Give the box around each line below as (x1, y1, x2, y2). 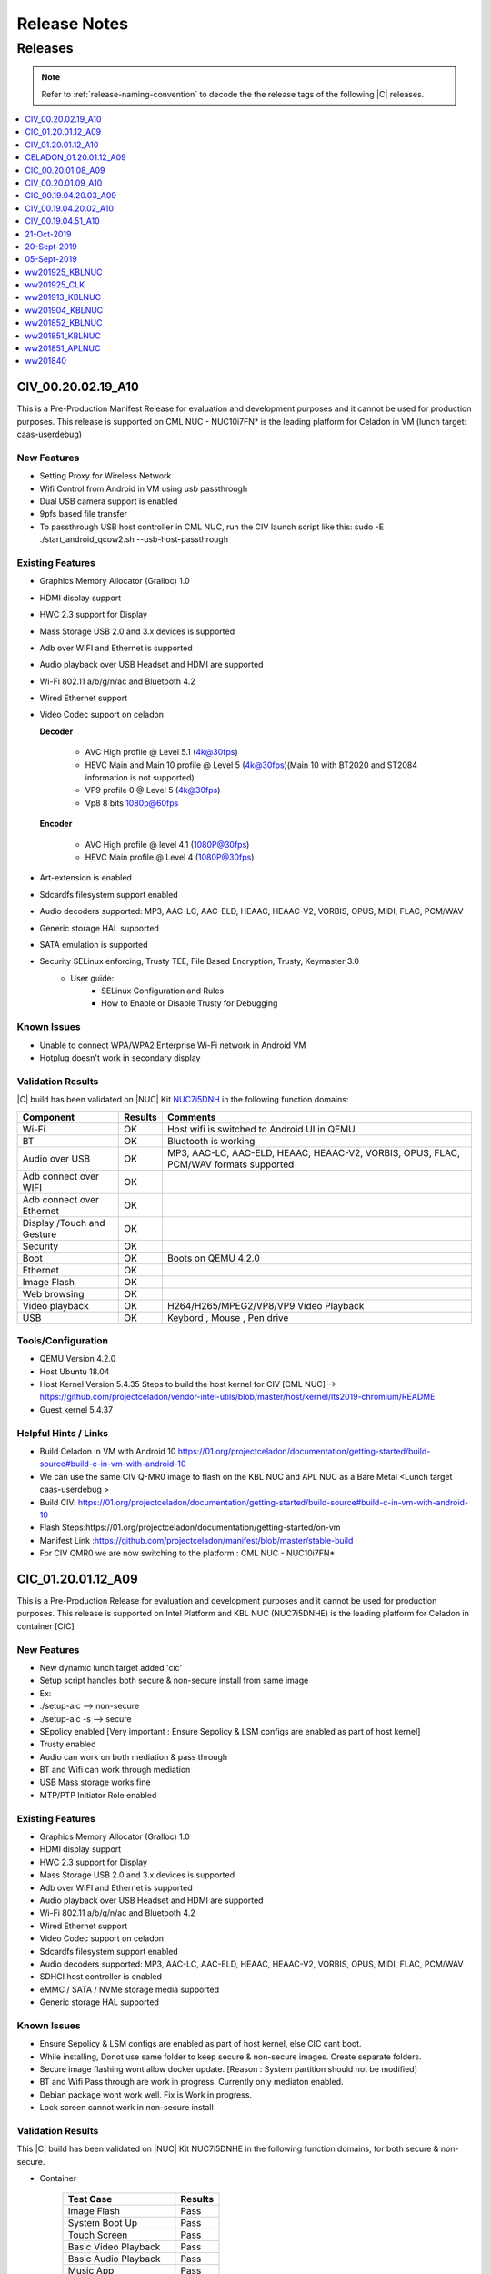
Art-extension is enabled (39, 872, 132, 883)
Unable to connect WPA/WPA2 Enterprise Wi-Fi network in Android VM (39, 1040, 306, 1051)
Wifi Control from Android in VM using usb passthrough (39, 483, 248, 494)
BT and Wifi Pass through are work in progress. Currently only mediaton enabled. (39, 2077, 344, 2088)
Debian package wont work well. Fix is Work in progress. (39, 2088, 253, 2100)
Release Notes (16, 14, 129, 34)
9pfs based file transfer (39, 508, 127, 519)
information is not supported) (85, 772, 195, 783)
